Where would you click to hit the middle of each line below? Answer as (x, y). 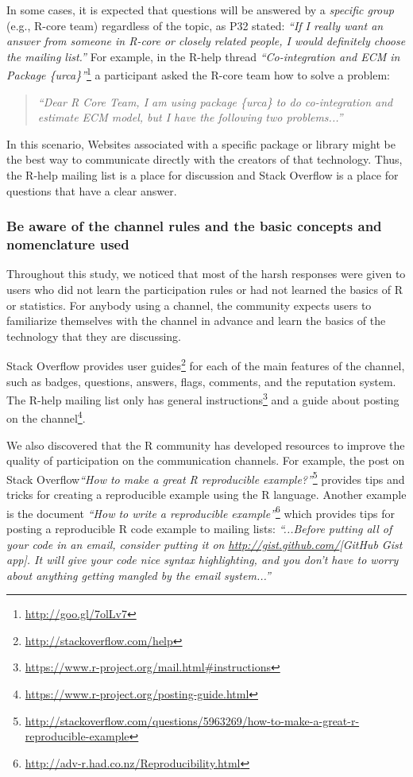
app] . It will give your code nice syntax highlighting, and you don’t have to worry (203, 560)
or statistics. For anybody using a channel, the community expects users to (189, 305)
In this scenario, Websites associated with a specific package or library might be (201, 143)
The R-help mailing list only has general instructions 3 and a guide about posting (203, 398)
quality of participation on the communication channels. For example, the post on (206, 460)
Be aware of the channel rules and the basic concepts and (194, 226)
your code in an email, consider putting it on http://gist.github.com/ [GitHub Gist (205, 544)
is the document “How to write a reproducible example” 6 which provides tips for (201, 512)
